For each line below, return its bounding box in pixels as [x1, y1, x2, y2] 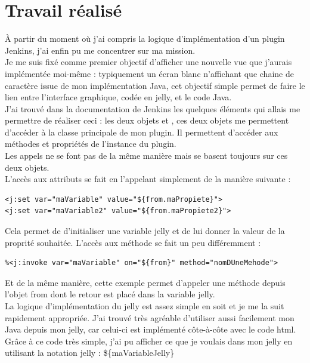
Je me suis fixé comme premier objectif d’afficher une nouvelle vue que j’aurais [5, 56, 292, 68]
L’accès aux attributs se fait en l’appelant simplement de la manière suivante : [5, 173, 291, 185]
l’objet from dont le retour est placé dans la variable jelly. [5, 288, 215, 300]
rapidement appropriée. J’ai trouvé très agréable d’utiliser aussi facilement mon [5, 311, 294, 324]
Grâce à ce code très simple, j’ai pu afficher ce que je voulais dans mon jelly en [5, 334, 293, 347]
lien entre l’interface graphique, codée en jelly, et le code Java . [5, 91, 232, 103]
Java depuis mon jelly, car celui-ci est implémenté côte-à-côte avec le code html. [5, 323, 296, 336]
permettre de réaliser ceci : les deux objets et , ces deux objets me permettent [5, 114, 289, 127]
